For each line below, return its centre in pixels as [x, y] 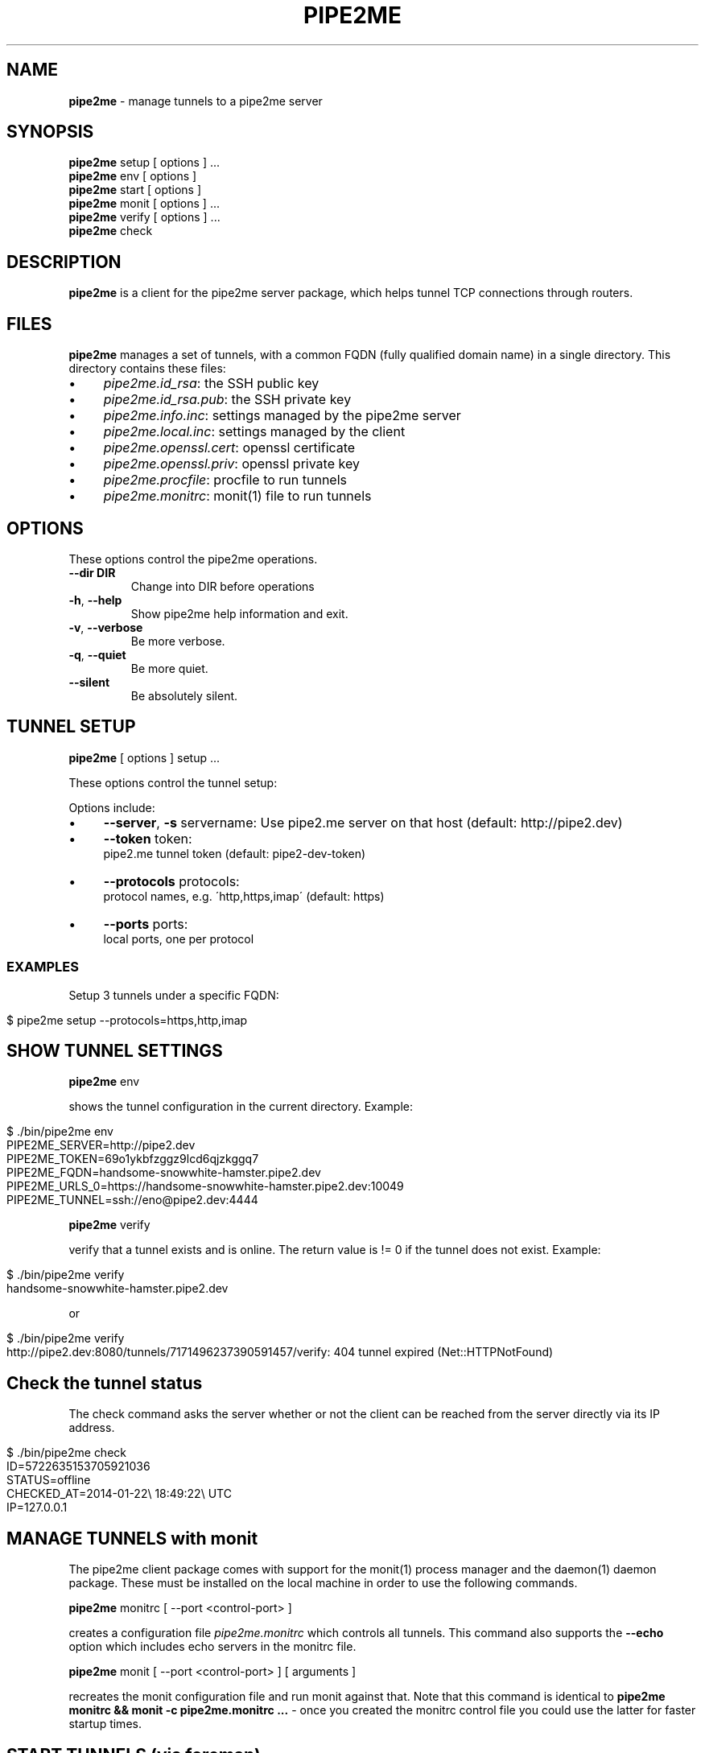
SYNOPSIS [50, 132]
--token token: [148, 838]
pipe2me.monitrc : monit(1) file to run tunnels [237, 496]
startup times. [105, 1724]
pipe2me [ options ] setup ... [144, 757]
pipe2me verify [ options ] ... [144, 217]
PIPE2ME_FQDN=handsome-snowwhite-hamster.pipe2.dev [164, 1173]
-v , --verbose [106, 627]
